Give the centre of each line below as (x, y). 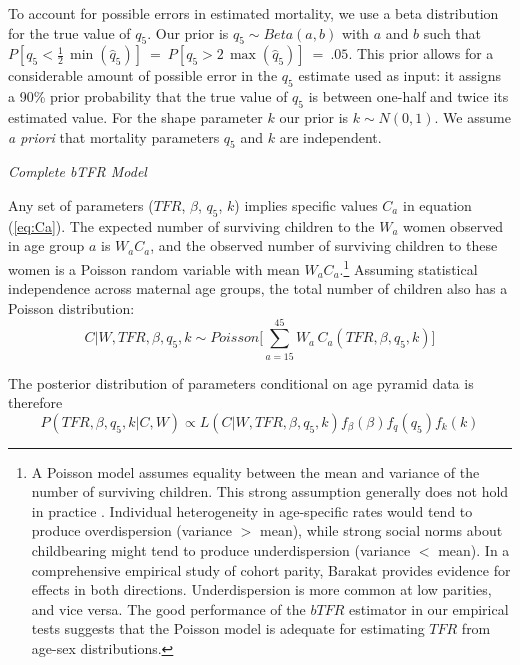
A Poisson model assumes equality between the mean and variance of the (255, 471)
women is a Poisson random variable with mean (154, 268)
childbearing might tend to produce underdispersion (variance (221, 550)
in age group (46, 245)
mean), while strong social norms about (381, 530)
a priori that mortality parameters (114, 136)
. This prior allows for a (421, 53)
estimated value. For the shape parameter (135, 116)
